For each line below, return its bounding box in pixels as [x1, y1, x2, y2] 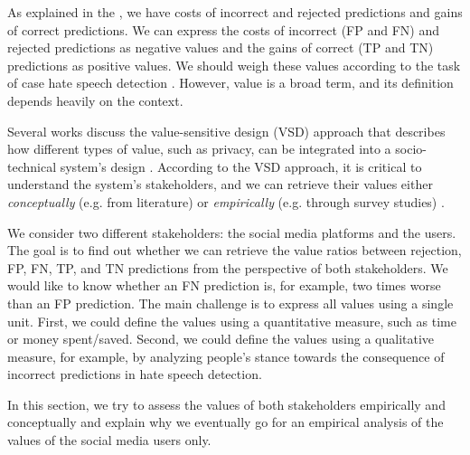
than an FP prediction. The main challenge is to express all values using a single [7, 293, 454, 312]
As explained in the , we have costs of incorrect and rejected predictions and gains [7, 3, 463, 21]
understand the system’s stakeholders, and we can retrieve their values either [7, 175, 433, 194]
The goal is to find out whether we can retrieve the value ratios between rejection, [7, 241, 462, 260]
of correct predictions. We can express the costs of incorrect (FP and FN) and [7, 20, 439, 39]
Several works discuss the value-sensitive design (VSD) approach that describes [7, 121, 446, 140]
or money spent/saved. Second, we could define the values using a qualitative [7, 329, 435, 348]
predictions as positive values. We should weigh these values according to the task [7, 55, 461, 74]
